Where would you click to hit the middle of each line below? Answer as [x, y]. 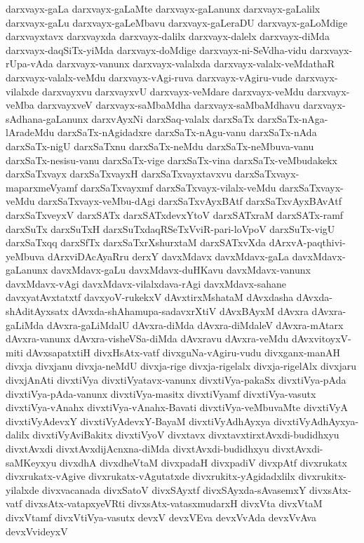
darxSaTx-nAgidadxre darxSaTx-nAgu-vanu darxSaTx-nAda [187, 132]
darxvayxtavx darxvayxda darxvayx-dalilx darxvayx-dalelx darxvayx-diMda [168, 36]
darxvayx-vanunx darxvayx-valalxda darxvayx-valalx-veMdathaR [196, 63]
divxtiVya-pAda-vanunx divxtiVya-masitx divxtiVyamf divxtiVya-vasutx [161, 393]
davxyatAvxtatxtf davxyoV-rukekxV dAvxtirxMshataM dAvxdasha [150, 297]
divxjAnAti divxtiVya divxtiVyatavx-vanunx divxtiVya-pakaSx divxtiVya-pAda [176, 380]
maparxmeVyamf [42, 187]
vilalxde [22, 91]
